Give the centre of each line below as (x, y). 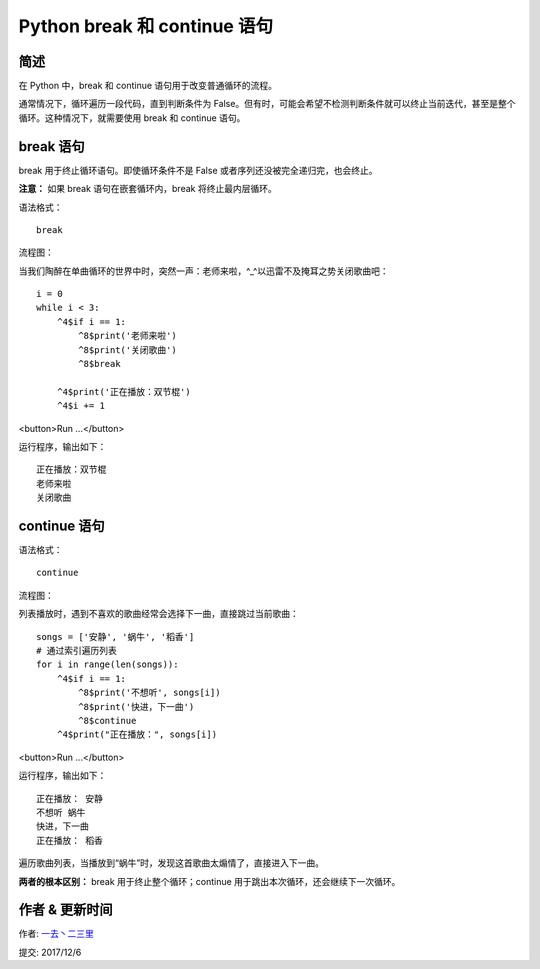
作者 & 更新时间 (66, 910)
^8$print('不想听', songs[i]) (149, 693)
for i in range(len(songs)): (107, 664)
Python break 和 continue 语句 (146, 26)
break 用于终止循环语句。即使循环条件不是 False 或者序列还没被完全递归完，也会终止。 (198, 170)
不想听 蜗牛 (61, 812)
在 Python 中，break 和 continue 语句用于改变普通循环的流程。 (148, 86)
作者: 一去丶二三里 (56, 934)
